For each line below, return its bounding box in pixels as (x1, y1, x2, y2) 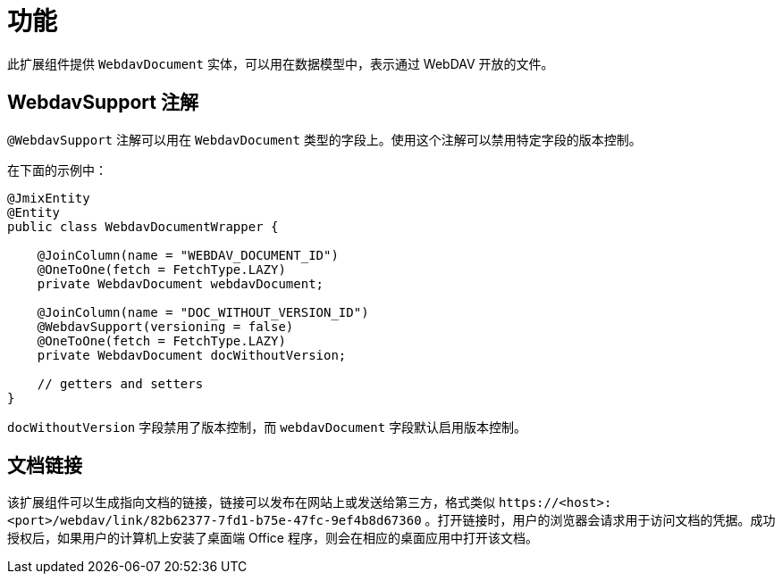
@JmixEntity (7, 190, 90, 205)
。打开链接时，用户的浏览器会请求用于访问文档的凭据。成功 (425, 512, 776, 528)
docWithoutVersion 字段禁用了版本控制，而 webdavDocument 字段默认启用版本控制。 (7, 419, 527, 435)
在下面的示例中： (7, 162, 107, 178)
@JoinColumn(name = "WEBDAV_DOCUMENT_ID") (37, 247, 339, 262)
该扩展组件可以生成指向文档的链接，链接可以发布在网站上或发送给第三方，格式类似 (7, 494, 495, 510)
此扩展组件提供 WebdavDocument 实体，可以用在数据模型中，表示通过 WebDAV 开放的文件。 (7, 55, 554, 71)
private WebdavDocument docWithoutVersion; (37, 347, 347, 362)
